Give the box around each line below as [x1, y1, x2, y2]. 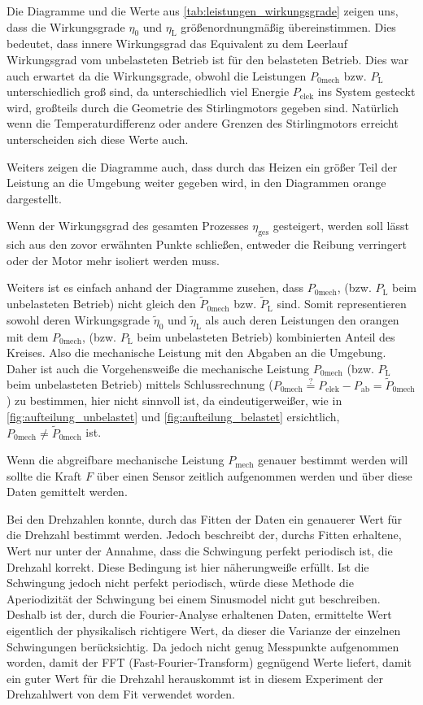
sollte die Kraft [7, 467, 82, 484]
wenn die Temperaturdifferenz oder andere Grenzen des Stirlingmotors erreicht [7, 115, 399, 132]
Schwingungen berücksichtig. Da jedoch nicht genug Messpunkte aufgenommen [7, 638, 399, 655]
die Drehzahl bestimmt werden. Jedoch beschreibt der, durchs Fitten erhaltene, [7, 526, 402, 543]
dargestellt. [7, 189, 62, 207]
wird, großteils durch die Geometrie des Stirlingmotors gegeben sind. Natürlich [7, 98, 399, 115]
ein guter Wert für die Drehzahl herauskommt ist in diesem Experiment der [7, 669, 383, 686]
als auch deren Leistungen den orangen [205, 311, 399, 328]
